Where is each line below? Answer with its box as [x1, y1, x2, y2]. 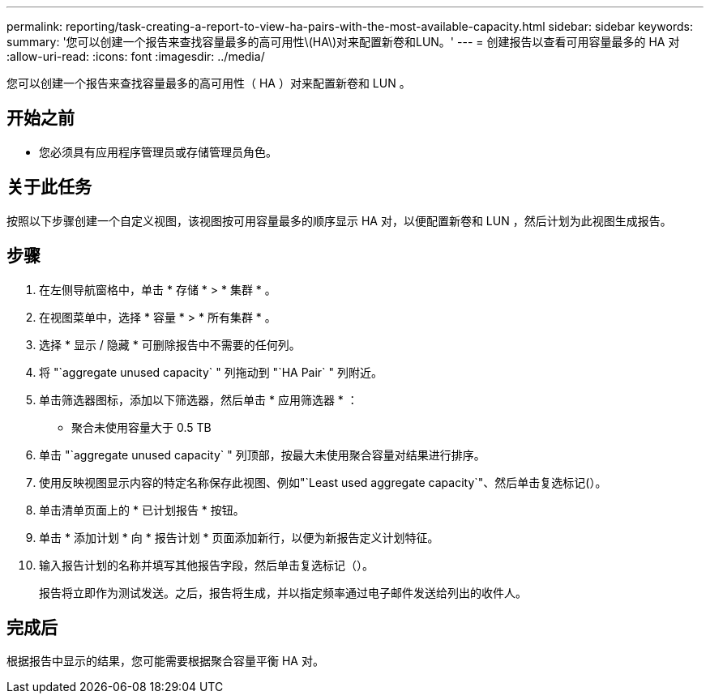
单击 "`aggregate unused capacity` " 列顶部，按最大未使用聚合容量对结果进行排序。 [39, 447, 485, 462]
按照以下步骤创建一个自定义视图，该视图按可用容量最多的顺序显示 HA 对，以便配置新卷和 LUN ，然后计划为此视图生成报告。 [6, 213, 672, 228]
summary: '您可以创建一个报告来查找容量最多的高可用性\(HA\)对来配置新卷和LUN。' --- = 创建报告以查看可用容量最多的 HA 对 [6, 35, 680, 49]
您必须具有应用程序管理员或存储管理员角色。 [39, 144, 277, 159]
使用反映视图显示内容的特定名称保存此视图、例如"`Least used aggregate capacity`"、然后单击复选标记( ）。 [39, 475, 607, 489]
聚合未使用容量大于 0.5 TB [71, 420, 212, 434]
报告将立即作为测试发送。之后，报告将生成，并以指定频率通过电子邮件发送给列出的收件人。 [39, 585, 527, 600]
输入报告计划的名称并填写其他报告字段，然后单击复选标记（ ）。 [39, 557, 374, 572]
